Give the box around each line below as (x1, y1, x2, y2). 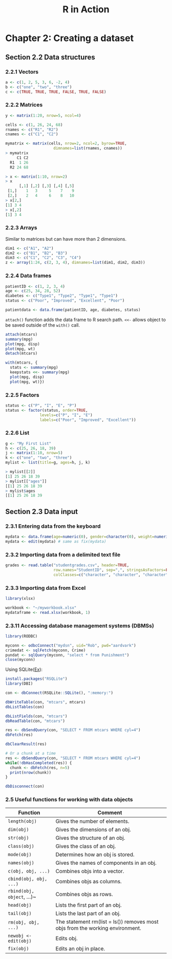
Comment (97, 809, 122, 816)
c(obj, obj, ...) (8, 868, 50, 874)
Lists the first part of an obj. (55, 902, 122, 909)
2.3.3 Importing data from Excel (5, 584, 86, 591)
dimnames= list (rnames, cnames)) (53, 146, 123, 151)
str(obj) (8, 835, 29, 841)
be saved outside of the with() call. (5, 322, 80, 328)
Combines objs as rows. (55, 891, 114, 898)
